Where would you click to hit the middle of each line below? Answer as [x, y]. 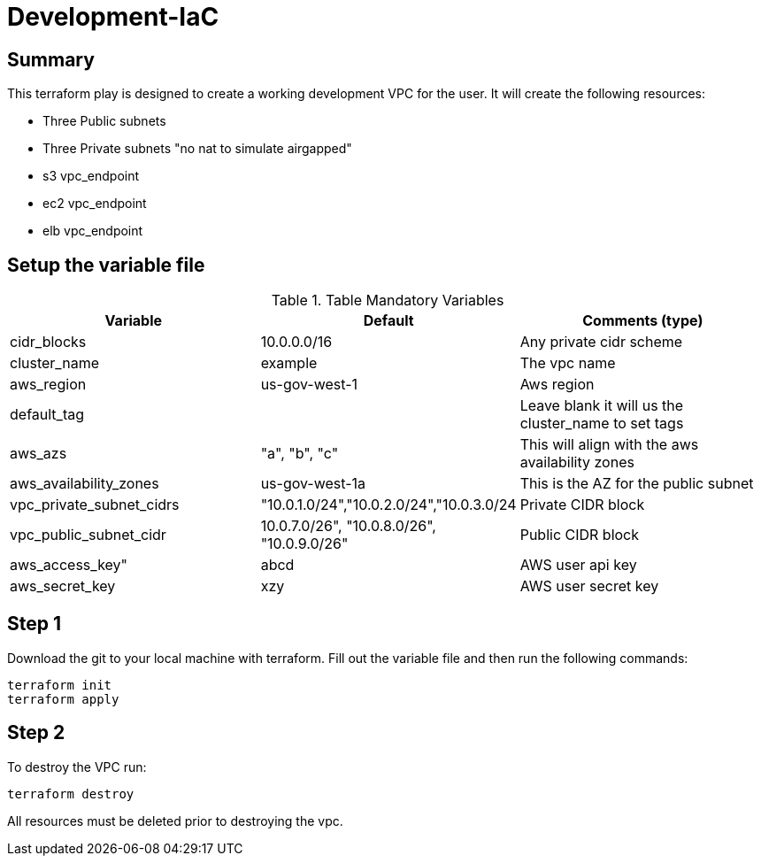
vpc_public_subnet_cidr [88, 535]
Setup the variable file [106, 265]
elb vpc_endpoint [93, 231]
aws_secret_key [63, 586]
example [289, 363]
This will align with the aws [609, 445]
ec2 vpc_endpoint [95, 204]
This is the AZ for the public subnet [637, 484]
